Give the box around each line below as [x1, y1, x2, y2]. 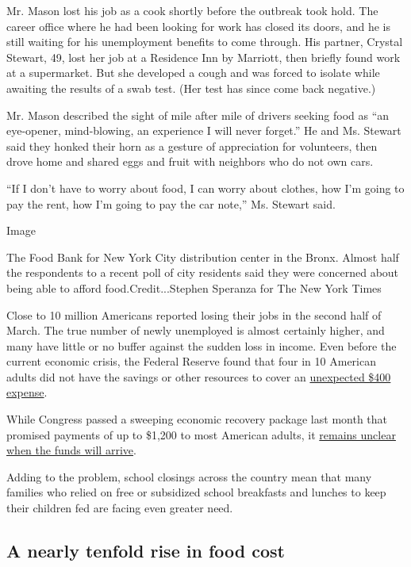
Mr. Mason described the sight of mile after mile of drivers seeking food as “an [6, 106, 390, 123]
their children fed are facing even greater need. [6, 500, 233, 516]
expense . [6, 384, 48, 400]
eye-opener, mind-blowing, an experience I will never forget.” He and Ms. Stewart [6, 122, 401, 139]
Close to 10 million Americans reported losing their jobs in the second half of [6, 306, 382, 323]
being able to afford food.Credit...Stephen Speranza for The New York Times [6, 279, 382, 296]
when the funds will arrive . [6, 442, 136, 458]
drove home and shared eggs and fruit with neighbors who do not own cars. [6, 153, 374, 170]
